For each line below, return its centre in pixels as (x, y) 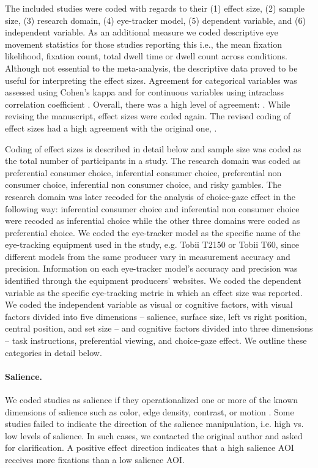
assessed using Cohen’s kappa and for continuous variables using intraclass (144, 92)
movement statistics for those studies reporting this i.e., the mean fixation (143, 44)
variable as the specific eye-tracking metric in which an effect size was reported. (154, 292)
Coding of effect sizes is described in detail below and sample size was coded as (153, 148)
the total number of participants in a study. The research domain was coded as (153, 161)
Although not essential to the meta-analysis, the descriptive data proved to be (151, 68)
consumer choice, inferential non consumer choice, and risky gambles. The (143, 184)
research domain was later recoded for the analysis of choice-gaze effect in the (150, 196)
